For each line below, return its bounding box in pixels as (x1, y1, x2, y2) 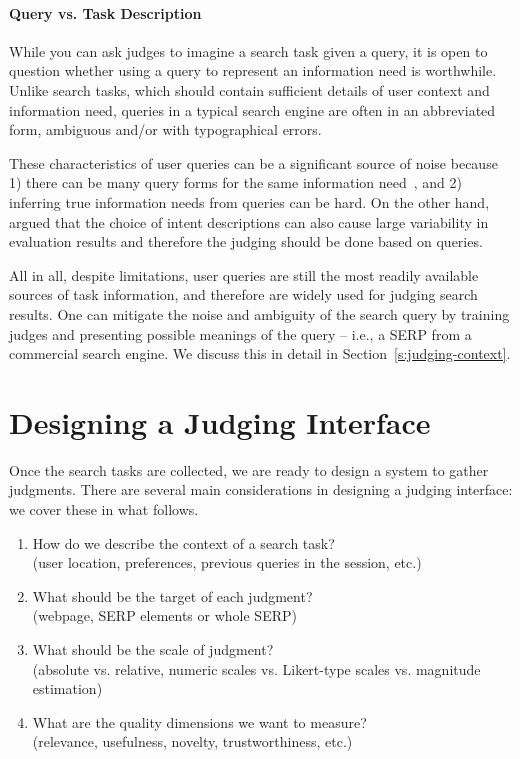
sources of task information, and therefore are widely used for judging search (9, 284, 478, 305)
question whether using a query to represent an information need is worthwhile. (9, 60, 497, 81)
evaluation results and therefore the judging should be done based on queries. (9, 231, 483, 252)
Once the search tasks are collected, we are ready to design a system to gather (9, 459, 489, 480)
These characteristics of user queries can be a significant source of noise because (9, 152, 498, 173)
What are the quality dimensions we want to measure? (32, 711, 367, 732)
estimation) (32, 678, 103, 699)
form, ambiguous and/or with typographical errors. (9, 119, 322, 140)
